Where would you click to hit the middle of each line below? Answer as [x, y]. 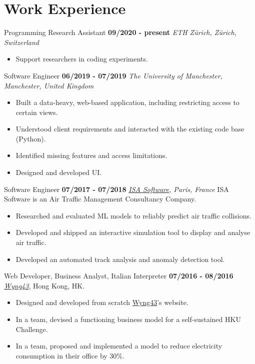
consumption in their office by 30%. [70, 355]
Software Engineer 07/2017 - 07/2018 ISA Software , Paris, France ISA [116, 189]
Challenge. [32, 329]
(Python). [31, 138]
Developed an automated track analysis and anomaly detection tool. [120, 259]
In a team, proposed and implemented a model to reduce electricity [119, 346]
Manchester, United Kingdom [49, 85]
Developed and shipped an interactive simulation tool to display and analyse [133, 232]
